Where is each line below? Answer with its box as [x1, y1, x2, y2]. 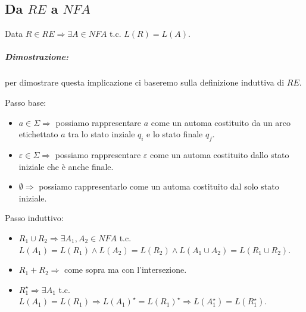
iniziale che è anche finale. [18, 160, 114, 172]
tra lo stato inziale [68, 128, 135, 140]
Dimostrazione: [5, 51, 69, 63]
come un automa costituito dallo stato [150, 148, 289, 160]
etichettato [18, 128, 58, 140]
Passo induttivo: [5, 212, 64, 224]
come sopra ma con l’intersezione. [64, 263, 187, 276]
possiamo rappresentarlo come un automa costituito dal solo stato [39, 180, 279, 193]
